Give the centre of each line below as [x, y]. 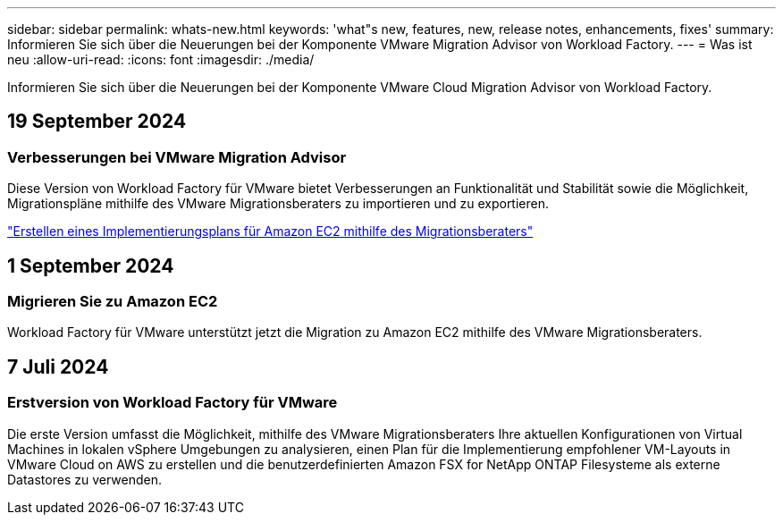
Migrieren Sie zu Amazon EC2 [113, 302]
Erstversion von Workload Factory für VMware [173, 403]
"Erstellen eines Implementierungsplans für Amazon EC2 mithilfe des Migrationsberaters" [270, 232]
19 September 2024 [97, 122]
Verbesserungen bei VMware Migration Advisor [177, 157]
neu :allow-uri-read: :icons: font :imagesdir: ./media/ [161, 59]
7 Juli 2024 [58, 366]
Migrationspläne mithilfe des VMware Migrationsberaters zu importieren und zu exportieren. [278, 204]
